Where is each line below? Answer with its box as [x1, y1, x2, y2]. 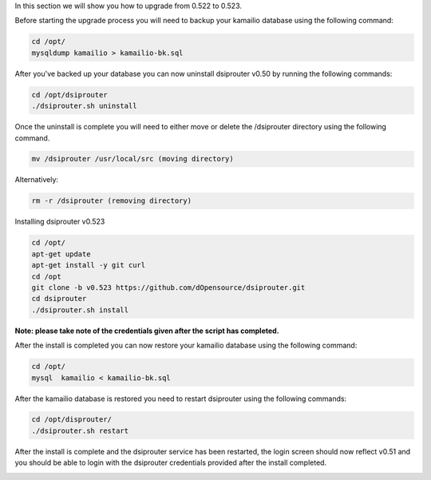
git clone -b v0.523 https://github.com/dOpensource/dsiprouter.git [31, 283, 306, 292]
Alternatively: [14, 175, 59, 184]
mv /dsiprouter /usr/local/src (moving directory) [31, 154, 235, 164]
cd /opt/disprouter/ [31, 415, 112, 424]
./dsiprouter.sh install [31, 305, 129, 315]
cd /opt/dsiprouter [31, 90, 108, 99]
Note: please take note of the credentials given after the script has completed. [14, 326, 279, 335]
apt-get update [31, 249, 91, 259]
